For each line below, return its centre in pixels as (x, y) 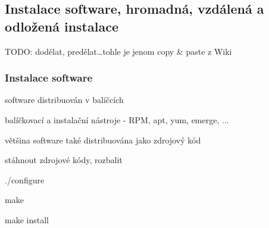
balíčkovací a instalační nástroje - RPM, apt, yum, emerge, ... (117, 120)
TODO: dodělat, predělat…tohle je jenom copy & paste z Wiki (118, 51)
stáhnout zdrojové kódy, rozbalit (64, 160)
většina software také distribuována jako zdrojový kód (103, 140)
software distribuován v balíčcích (64, 100)
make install (27, 219)
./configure (25, 179)
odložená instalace (62, 26)
